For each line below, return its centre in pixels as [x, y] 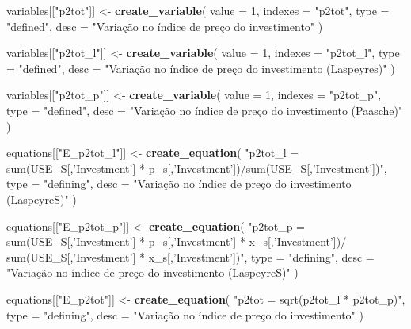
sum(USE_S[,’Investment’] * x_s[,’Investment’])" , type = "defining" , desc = [190, 256]
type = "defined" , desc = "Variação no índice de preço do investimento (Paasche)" [205, 110]
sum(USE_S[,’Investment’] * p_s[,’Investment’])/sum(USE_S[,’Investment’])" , [197, 168]
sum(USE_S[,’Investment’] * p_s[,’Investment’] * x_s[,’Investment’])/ [177, 241]
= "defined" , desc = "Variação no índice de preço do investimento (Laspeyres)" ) [201, 68]
